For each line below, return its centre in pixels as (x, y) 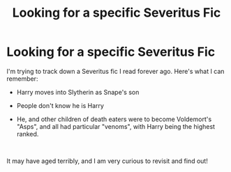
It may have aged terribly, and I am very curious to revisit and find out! (107, 161)
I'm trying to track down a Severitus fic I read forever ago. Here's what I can (115, 71)
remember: (22, 79)
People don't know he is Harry (60, 105)
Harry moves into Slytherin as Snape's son (78, 92)
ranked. (28, 134)
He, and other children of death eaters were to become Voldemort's (114, 119)
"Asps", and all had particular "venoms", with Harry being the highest (116, 126)
